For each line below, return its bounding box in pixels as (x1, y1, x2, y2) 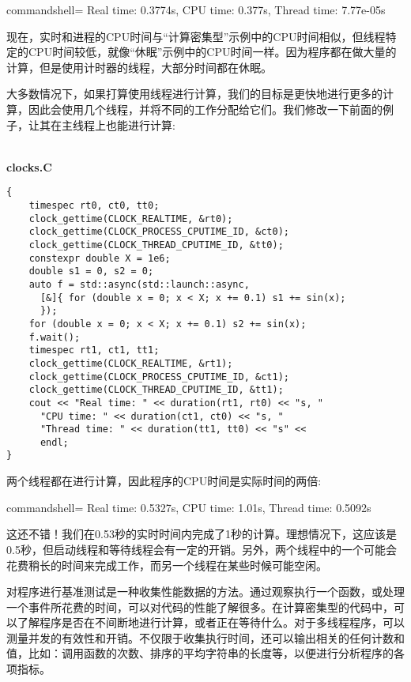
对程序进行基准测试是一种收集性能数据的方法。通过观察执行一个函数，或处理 (6, 583, 405, 600)
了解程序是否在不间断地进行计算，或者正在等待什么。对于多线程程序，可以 (17, 614, 405, 631)
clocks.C (6, 158, 52, 175)
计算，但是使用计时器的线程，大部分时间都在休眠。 (6, 58, 272, 75)
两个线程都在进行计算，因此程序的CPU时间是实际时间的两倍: (6, 473, 322, 489)
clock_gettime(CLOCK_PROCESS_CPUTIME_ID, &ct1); (28, 371, 289, 382)
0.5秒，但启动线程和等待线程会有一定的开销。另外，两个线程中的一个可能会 (6, 541, 397, 557)
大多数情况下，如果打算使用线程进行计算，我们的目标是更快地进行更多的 (6, 85, 383, 102)
